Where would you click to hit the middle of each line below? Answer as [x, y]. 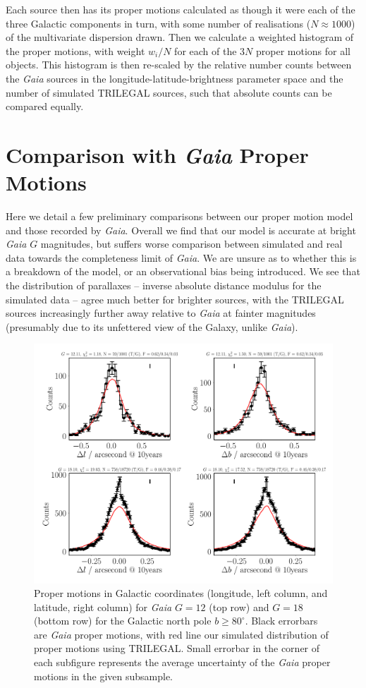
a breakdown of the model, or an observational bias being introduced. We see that [183, 271]
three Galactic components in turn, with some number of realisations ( [158, 23]
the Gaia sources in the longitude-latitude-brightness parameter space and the [175, 78]
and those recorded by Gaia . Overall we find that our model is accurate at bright [181, 230]
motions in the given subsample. [104, 676]
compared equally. [45, 106]
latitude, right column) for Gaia [103, 606]
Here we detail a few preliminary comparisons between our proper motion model [179, 216]
